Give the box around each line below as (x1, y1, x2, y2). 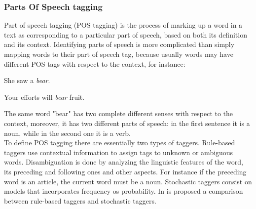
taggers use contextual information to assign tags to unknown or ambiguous (4, 147, 233, 157)
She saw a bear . (4, 75, 50, 85)
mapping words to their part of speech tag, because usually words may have (4, 49, 233, 59)
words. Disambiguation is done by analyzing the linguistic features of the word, (4, 157, 243, 167)
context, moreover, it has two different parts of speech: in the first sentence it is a (4, 118, 250, 128)
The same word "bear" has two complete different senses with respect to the (4, 108, 233, 119)
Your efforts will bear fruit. (4, 91, 85, 102)
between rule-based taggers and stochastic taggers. (4, 195, 156, 206)
